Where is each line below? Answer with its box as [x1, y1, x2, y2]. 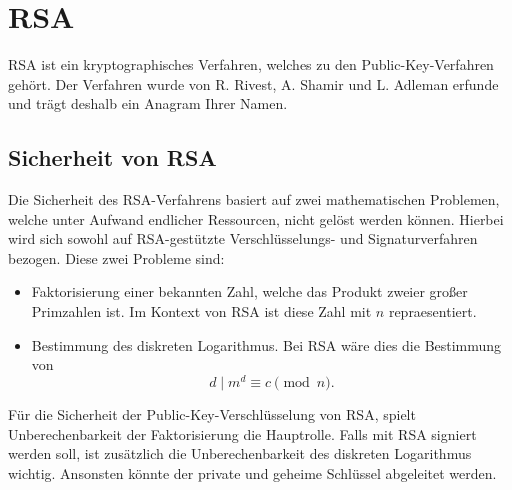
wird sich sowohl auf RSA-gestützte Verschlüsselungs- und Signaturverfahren [8, 228, 478, 249]
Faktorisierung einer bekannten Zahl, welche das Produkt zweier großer [31, 281, 468, 302]
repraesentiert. [388, 301, 477, 322]
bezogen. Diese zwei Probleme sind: [8, 247, 225, 268]
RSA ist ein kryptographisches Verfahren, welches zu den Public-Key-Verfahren [8, 54, 494, 75]
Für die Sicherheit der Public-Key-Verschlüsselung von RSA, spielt [8, 403, 416, 424]
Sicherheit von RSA [8, 142, 217, 173]
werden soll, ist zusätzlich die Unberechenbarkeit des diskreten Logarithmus [8, 443, 472, 464]
